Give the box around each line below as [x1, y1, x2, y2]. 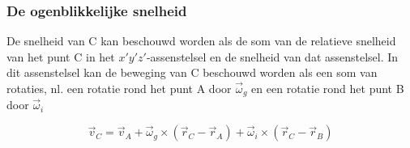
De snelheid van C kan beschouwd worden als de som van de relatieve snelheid [6, 32, 396, 49]
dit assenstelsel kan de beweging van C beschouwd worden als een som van [6, 64, 378, 81]
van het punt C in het [6, 48, 115, 65]
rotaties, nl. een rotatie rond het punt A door [6, 80, 232, 96]
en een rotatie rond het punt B [251, 80, 404, 96]
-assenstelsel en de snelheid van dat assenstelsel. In [146, 48, 399, 65]
